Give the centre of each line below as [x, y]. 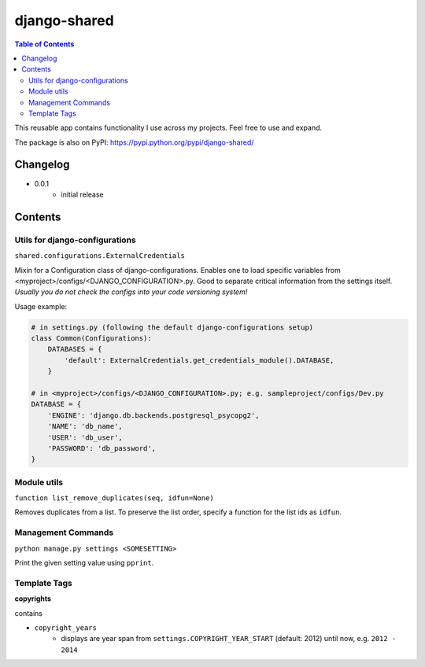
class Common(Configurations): [92, 339]
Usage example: [41, 306]
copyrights [33, 599]
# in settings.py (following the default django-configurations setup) [172, 327]
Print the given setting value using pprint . [84, 563]
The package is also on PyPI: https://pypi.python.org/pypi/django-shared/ [134, 142]
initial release [82, 194]
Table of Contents [44, 44]
